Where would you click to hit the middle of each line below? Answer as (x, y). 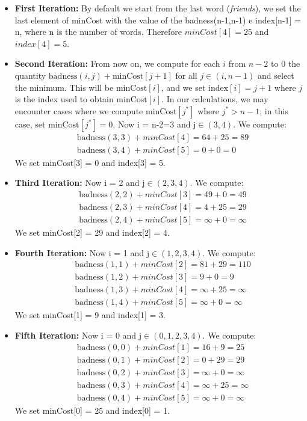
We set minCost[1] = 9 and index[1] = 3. (90, 315)
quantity (30, 75)
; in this (274, 110)
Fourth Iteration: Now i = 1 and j (82, 252)
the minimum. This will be (64, 87)
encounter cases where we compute (79, 110)
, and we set (183, 87)
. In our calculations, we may (215, 99)
